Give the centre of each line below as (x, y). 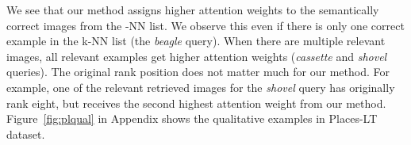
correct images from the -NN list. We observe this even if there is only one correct (205, 25)
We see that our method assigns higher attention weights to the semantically (193, 10)
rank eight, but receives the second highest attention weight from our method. (196, 103)
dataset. (26, 134)
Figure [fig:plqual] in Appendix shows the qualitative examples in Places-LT (192, 118)
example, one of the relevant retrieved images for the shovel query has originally (201, 87)
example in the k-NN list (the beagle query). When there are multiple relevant (196, 41)
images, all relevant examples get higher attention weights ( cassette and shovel (197, 56)
